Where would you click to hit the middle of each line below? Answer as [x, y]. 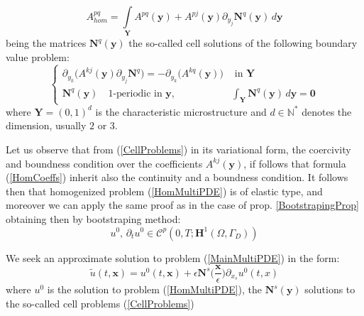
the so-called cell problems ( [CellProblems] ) [100, 303]
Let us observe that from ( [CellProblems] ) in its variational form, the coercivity [178, 149]
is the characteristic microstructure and [181, 111]
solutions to [330, 289]
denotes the [327, 111]
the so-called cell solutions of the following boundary [243, 43]
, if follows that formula [295, 163]
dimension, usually [46, 125]
